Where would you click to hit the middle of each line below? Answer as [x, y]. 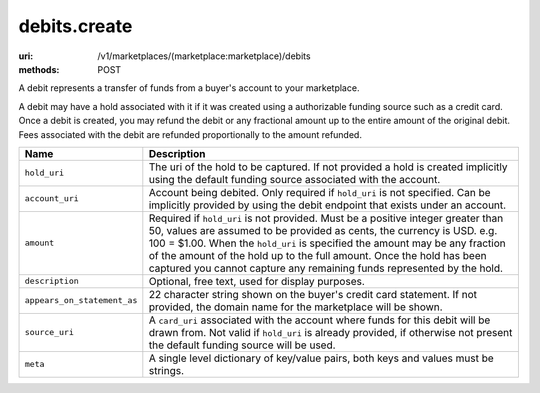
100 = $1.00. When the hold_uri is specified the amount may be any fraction [327, 243]
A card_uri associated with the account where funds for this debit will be [319, 320]
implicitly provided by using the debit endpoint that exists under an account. [327, 205]
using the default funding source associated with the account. [294, 179]
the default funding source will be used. [242, 345]
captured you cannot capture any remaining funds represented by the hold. [326, 268]
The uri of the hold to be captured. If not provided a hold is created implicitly [328, 167]
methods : [39, 69]
